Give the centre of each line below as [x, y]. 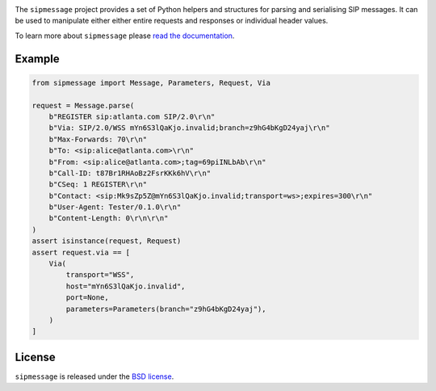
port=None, [87, 298]
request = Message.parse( [83, 105]
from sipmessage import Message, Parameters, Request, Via [151, 82]
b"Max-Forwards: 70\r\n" [98, 139]
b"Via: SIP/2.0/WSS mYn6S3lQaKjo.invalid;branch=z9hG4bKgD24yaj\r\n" [189, 128]
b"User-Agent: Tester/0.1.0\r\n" [115, 207]
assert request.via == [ [81, 252]
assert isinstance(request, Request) [107, 241]
